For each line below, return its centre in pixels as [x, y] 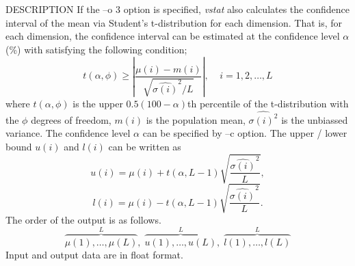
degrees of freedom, [71, 119]
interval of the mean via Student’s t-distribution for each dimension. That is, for [174, 22]
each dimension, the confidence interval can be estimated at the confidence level [173, 36]
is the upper [98, 103]
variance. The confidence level [68, 133]
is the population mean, [196, 119]
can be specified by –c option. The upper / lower [245, 133]
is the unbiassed [315, 119]
